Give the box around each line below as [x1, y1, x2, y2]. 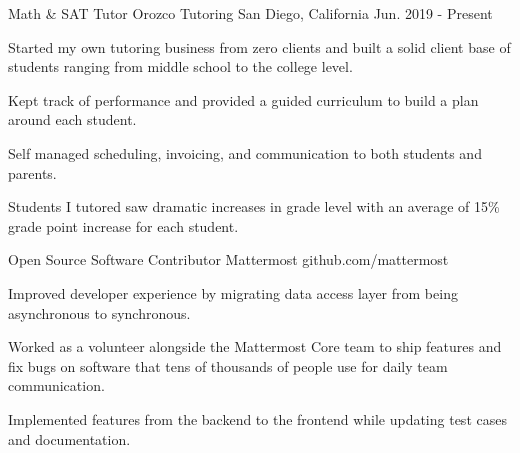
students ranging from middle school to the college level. [8, 56, 353, 77]
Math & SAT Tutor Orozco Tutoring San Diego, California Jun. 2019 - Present [8, 3, 493, 23]
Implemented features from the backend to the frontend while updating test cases [8, 408, 507, 429]
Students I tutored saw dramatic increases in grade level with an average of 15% [8, 196, 500, 217]
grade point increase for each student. [8, 215, 239, 236]
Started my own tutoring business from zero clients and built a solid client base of [8, 36, 511, 57]
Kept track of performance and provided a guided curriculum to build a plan [8, 89, 479, 110]
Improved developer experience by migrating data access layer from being [8, 282, 458, 303]
